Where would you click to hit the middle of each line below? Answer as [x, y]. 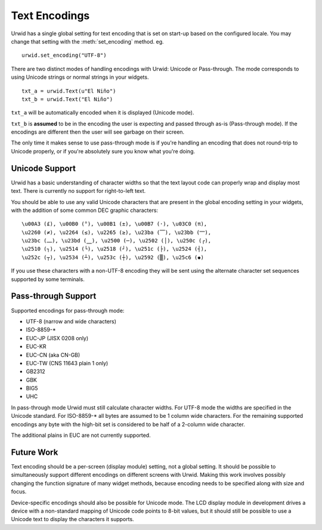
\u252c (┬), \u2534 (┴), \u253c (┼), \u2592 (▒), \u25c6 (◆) [113, 257]
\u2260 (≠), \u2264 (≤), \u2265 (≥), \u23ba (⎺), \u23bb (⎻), [117, 232]
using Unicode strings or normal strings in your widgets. [80, 77]
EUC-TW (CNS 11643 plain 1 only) [67, 363]
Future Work [35, 452]
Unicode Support [43, 168]
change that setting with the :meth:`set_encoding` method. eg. [87, 41]
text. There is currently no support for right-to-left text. [78, 191]
